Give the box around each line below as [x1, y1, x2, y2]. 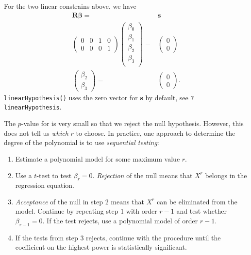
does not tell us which [4, 127, 68, 138]
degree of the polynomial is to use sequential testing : [4, 137, 159, 147]
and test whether [176, 206, 227, 216]
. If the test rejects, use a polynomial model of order [42, 216, 198, 226]
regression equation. [15, 180, 74, 190]
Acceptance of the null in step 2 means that [15, 196, 144, 206]
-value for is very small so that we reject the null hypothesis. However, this [21, 118, 244, 128]
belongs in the [205, 170, 247, 180]
